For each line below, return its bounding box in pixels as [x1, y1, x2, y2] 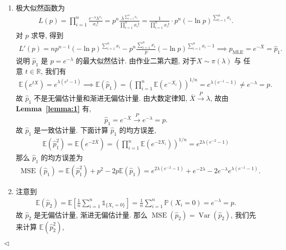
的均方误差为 [40, 152, 83, 163]
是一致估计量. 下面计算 [33, 124, 108, 135]
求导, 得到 [31, 29, 63, 40]
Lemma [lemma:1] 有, [15, 103, 91, 113]
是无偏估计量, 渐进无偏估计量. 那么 [33, 209, 147, 220]
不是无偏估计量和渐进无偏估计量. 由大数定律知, [33, 92, 187, 103]
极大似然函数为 [15, 2, 65, 12]
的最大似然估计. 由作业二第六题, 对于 [75, 55, 196, 66]
